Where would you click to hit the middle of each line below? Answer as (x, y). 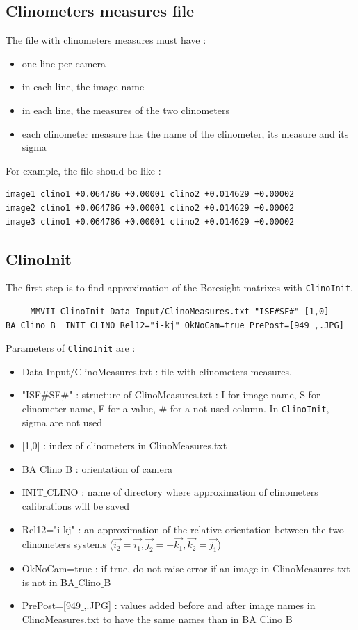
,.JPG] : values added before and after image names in (200, 605)
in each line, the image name (83, 87)
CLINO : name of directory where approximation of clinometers (182, 492)
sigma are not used (62, 422)
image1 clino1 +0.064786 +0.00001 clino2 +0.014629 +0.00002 (150, 194)
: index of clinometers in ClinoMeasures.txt (135, 445)
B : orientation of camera (119, 468)
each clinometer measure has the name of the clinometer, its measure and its (185, 133)
